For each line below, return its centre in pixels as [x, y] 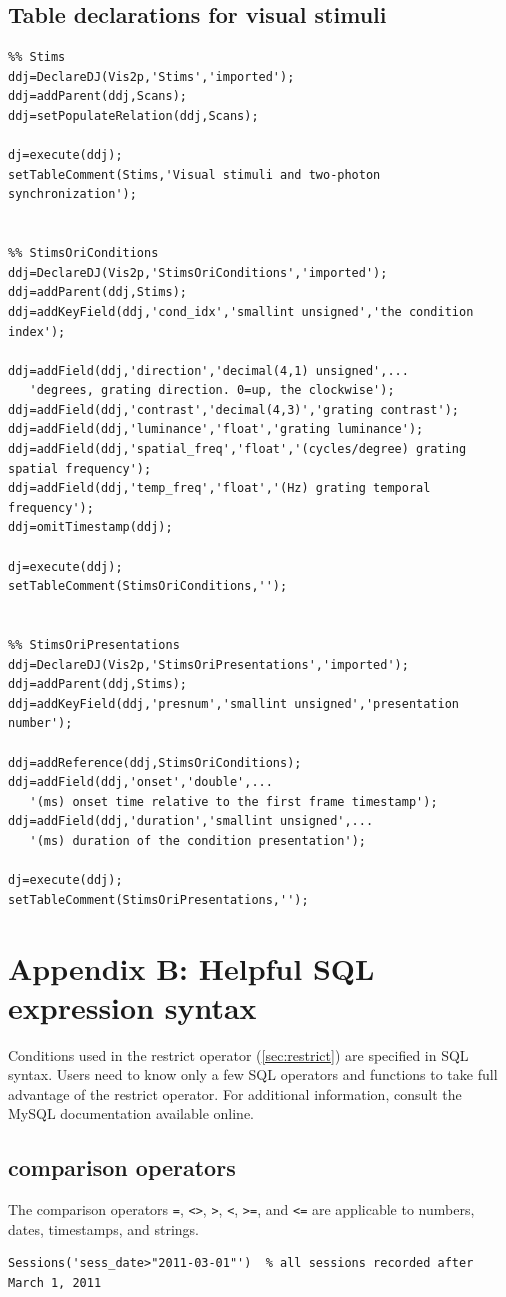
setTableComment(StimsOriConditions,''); [148, 586]
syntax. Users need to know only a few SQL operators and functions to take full [253, 1074]
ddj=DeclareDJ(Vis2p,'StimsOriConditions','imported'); [198, 272]
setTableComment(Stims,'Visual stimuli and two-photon [194, 174]
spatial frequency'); [80, 468]
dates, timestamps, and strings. [103, 1228]
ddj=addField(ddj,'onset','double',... [140, 782]
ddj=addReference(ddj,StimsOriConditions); [155, 762]
